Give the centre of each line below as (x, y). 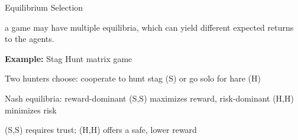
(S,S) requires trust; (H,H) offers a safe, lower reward (101, 130)
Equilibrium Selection (44, 7)
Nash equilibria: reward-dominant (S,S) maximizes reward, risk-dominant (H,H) (149, 98)
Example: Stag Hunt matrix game (69, 58)
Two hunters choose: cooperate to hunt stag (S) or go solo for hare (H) (133, 78)
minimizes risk (31, 110)
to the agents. (30, 39)
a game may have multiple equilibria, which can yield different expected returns (149, 27)
